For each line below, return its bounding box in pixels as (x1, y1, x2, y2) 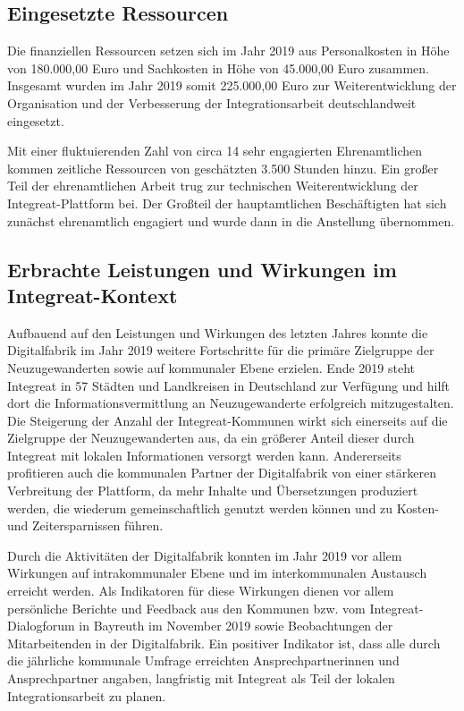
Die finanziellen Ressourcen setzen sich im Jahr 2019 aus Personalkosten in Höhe (7, 41, 450, 60)
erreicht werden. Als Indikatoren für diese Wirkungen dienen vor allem (7, 581, 394, 600)
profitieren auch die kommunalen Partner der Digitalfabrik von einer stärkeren (7, 463, 436, 482)
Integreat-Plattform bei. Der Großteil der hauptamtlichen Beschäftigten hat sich (7, 193, 447, 212)
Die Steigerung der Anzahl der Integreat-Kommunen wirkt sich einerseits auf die (7, 411, 448, 429)
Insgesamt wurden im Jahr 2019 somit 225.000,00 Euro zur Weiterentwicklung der (7, 76, 457, 95)
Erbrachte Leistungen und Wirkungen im (7, 255, 397, 283)
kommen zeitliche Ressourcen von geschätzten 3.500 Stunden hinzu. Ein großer (7, 158, 439, 177)
